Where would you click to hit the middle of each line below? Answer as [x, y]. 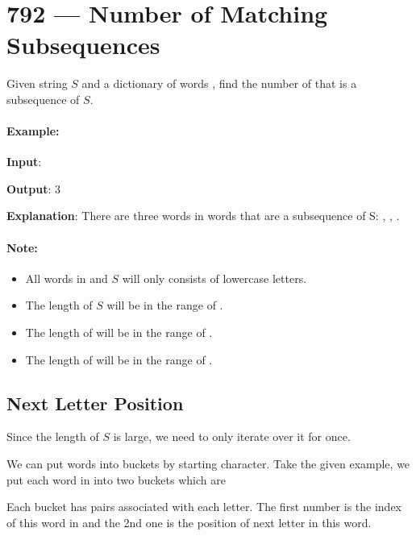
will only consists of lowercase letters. [214, 278]
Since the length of [53, 436]
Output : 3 [34, 188]
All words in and [67, 278]
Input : [24, 162]
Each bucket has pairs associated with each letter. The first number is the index [204, 507]
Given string [37, 83]
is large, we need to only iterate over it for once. [232, 436]
